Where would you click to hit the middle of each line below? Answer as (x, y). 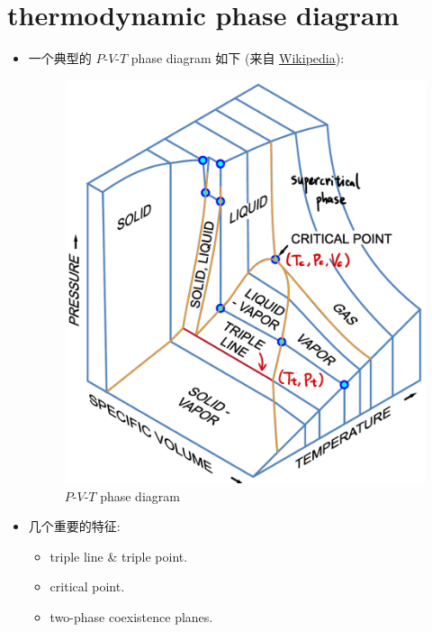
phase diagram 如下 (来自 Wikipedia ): (238, 58)
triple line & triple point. (119, 556)
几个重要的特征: (74, 526)
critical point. (87, 586)
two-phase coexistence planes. (131, 617)
